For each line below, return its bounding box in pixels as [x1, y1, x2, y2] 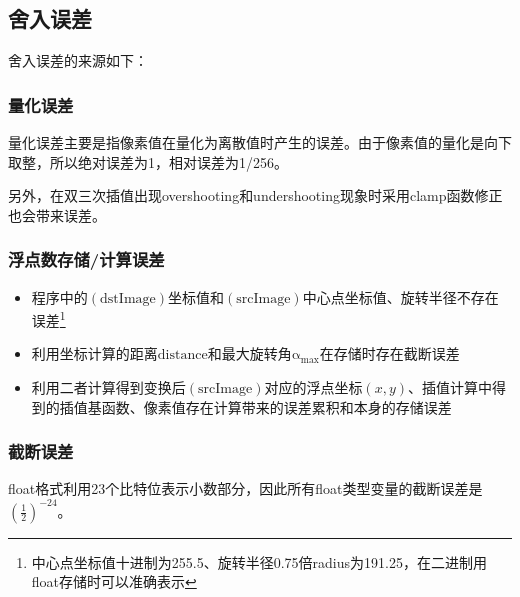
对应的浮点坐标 [264, 377, 363, 398]
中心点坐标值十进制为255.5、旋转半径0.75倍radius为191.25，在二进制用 [31, 551, 487, 572]
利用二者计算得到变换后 [31, 377, 186, 398]
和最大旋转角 [207, 343, 292, 364]
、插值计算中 [408, 377, 493, 398]
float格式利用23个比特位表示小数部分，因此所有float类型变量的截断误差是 [8, 478, 483, 499]
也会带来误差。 [8, 204, 106, 225]
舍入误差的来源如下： [8, 50, 148, 71]
